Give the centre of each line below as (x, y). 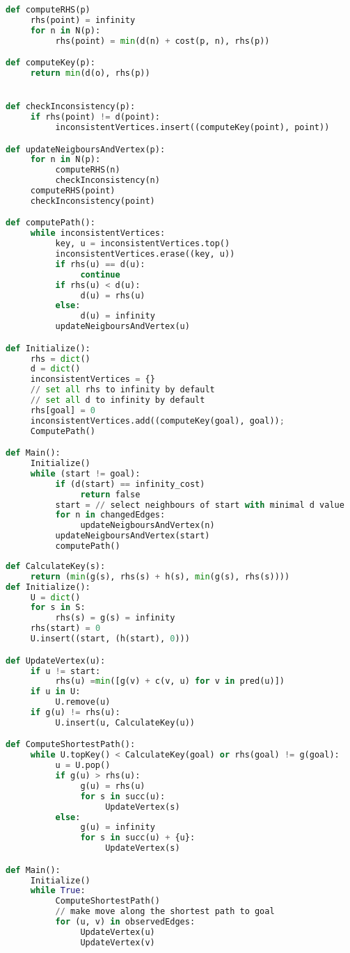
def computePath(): (50, 223)
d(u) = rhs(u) (113, 295)
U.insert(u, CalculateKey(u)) (125, 722)
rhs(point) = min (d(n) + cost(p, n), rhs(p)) (162, 41)
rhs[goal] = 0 (63, 410)
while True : (58, 891)
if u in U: (55, 692)
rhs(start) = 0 (65, 628)
